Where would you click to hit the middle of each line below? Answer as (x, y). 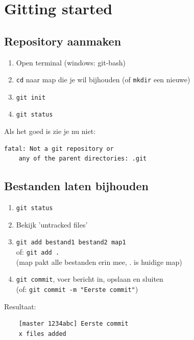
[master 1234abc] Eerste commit (74, 324)
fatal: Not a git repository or (59, 149)
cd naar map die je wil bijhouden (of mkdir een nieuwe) (103, 80)
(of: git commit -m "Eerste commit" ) (77, 289)
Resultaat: (20, 306)
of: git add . (38, 252)
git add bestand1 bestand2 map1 (71, 243)
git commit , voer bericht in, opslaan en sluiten (90, 279)
